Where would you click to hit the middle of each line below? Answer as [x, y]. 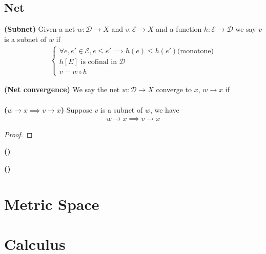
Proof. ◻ [18, 134]
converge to [174, 89]
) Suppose [76, 110]
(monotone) [196, 51]
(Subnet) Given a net [40, 29]
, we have [165, 110]
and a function [179, 29]
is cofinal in [99, 62]
